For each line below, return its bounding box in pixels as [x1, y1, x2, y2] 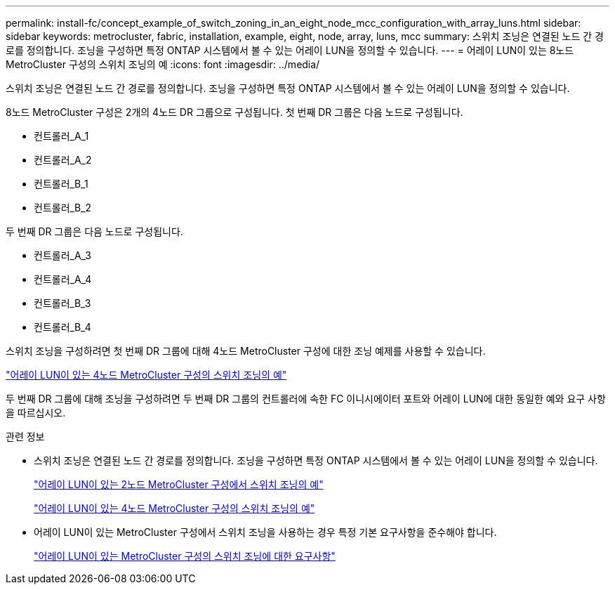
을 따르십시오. [6, 407, 66, 419]
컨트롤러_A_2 [34, 154, 92, 166]
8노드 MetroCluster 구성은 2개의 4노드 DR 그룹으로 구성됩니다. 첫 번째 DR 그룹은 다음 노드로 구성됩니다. [6, 106, 463, 118]
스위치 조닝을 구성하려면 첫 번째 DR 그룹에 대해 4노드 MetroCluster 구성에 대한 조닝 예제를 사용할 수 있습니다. [6, 345, 486, 357]
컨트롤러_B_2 [34, 202, 91, 214]
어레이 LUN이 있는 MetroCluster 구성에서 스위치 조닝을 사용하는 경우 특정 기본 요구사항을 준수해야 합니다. [34, 526, 497, 538]
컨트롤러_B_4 [34, 321, 91, 333]
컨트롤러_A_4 [34, 273, 92, 285]
